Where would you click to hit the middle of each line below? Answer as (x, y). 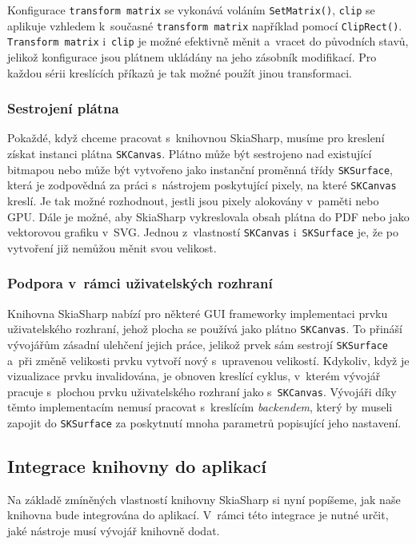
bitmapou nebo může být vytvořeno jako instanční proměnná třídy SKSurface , (200, 169)
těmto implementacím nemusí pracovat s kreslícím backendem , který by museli (200, 407)
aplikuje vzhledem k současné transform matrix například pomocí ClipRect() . (205, 25)
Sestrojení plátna (63, 108)
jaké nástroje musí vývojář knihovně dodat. (114, 530)
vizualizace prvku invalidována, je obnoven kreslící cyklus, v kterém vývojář (194, 376)
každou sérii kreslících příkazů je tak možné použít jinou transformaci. (180, 72)
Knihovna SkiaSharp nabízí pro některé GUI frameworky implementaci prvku (198, 313)
